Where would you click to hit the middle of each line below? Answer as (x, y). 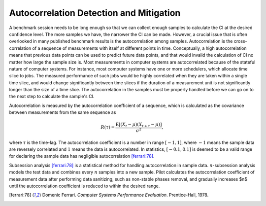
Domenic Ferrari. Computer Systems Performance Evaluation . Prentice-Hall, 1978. (125, 195)
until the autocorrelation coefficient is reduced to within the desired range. (84, 186)
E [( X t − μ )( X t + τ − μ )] (139, 125)
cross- (240, 41)
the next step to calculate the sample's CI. (52, 97)
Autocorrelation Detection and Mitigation (95, 13)
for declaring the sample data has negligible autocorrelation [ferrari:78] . (82, 156)
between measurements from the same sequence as (63, 112)
